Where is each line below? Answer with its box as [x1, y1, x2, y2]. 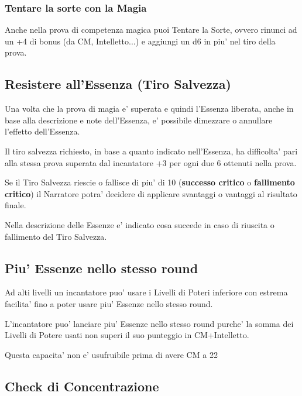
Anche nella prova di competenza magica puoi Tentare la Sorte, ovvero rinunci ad [5, 23, 297, 36]
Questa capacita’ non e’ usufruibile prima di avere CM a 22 [5, 348, 218, 360]
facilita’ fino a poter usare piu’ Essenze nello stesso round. [5, 297, 213, 309]
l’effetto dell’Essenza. [5, 125, 80, 137]
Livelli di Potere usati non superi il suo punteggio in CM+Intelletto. [5, 329, 249, 341]
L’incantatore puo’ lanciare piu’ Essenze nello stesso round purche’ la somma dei [5, 317, 294, 329]
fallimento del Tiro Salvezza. [5, 230, 107, 242]
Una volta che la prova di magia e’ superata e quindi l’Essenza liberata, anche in [5, 102, 294, 115]
